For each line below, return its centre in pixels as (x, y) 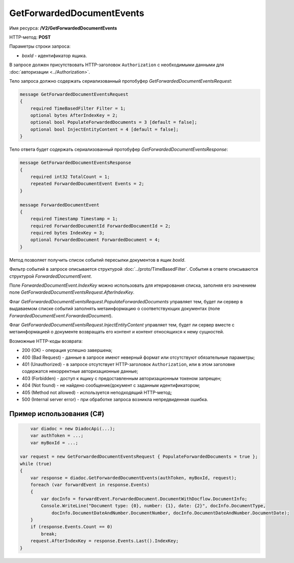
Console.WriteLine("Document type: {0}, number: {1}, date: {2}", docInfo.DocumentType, (153, 506)
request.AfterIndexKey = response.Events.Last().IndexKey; (105, 541)
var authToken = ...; (57, 436)
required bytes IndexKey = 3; (67, 233)
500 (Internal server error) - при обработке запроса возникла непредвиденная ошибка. (115, 399)
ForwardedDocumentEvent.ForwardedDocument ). (61, 315)
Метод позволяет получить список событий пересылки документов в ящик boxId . (97, 260)
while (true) (36, 463)
